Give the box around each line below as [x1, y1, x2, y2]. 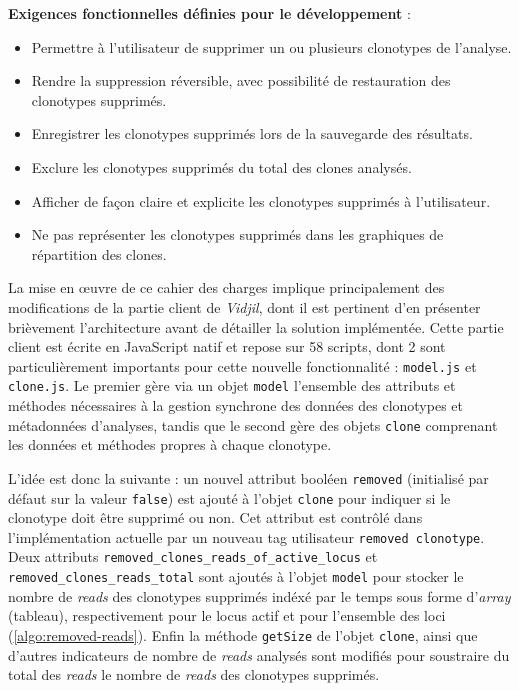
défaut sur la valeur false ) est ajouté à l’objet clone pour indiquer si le [8, 487, 451, 508]
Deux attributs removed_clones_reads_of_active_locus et [8, 546, 378, 567]
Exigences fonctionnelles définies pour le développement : [8, 3, 411, 23]
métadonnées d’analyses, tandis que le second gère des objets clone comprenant [8, 414, 498, 435]
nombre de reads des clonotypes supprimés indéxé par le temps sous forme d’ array [8, 585, 511, 606]
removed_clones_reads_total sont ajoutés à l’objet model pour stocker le [8, 566, 464, 587]
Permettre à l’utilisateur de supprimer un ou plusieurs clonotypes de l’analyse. [31, 36, 512, 57]
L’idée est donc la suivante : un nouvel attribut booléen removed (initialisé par [8, 467, 489, 488]
